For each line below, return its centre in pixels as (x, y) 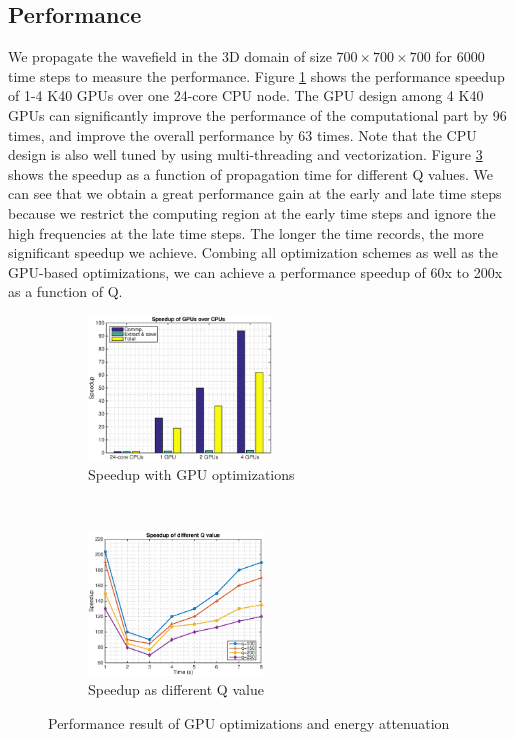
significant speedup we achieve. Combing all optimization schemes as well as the (253, 252)
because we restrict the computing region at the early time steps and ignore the (252, 212)
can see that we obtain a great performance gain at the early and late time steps (255, 193)
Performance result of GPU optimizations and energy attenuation (249, 722)
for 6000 (460, 56)
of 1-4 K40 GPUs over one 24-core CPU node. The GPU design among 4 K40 (246, 95)
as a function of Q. (65, 291)
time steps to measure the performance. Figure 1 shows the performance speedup (256, 75)
